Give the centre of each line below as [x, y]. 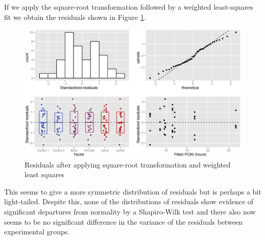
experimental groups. [37, 232]
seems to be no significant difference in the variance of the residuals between [124, 221]
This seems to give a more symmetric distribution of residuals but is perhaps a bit [133, 191]
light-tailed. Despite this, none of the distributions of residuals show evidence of [129, 201]
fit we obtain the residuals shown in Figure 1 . [75, 17]
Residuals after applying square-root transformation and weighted [128, 164]
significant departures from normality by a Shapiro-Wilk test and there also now [130, 212]
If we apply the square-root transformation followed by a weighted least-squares [129, 7]
